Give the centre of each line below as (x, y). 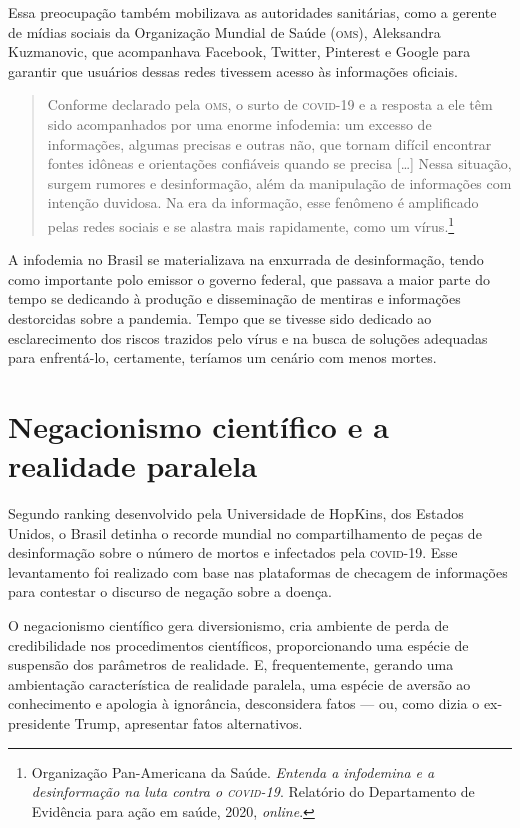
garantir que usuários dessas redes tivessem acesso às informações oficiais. (233, 70)
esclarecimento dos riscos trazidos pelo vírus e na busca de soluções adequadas (248, 337)
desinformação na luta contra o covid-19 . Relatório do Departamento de (253, 791)
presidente (39, 723)
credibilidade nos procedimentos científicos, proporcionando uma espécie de (238, 644)
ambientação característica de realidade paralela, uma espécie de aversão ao (239, 683)
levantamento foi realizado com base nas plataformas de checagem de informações (258, 571)
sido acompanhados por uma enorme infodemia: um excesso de (239, 123)
